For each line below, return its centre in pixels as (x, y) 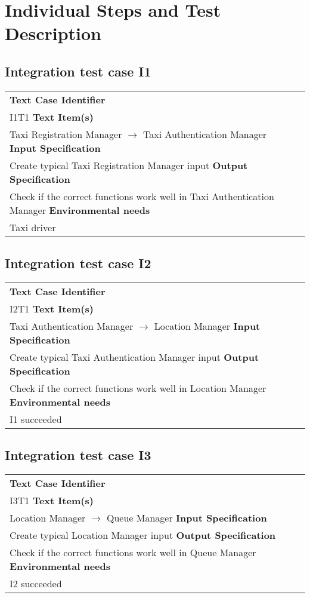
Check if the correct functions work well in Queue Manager (133, 553)
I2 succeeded (36, 584)
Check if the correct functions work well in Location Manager (138, 388)
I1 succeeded (36, 419)
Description (53, 33)
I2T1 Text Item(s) (52, 308)
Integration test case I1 (78, 71)
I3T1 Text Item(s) (52, 501)
